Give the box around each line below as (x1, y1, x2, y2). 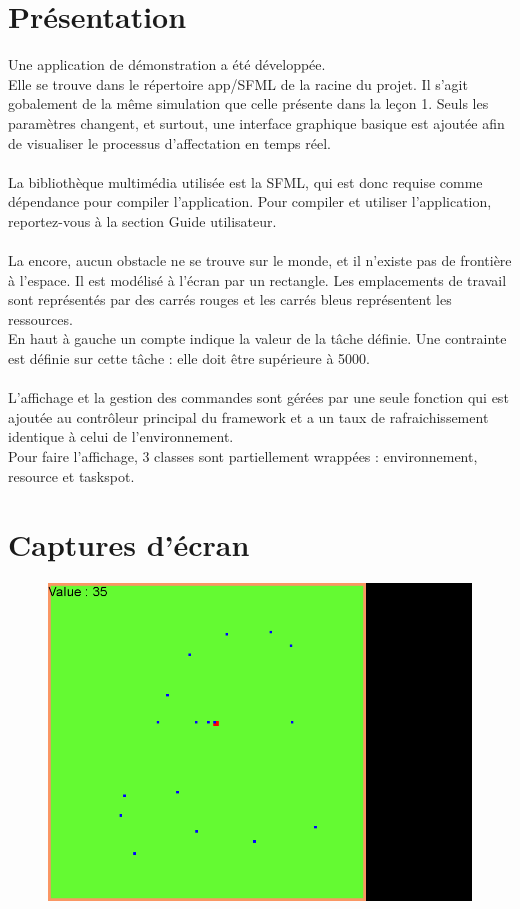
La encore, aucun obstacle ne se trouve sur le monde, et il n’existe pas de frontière (8, 250, 512, 271)
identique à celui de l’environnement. (8, 426, 234, 447)
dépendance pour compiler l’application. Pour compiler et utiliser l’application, (8, 191, 492, 212)
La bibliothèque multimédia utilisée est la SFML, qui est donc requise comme (8, 171, 483, 192)
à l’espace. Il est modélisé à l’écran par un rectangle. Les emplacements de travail (8, 269, 507, 290)
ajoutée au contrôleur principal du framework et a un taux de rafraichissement (8, 406, 489, 427)
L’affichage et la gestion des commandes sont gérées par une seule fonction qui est (8, 387, 509, 408)
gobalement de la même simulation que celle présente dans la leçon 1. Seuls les (8, 93, 489, 114)
